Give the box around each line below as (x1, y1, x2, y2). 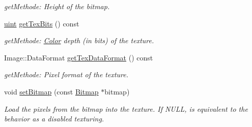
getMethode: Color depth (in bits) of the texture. (4, 35, 154, 46)
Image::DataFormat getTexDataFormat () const (4, 52, 153, 62)
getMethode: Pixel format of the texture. (4, 69, 129, 80)
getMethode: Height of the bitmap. (4, 1, 110, 11)
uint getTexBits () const (4, 18, 79, 28)
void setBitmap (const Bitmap (4, 86, 99, 97)
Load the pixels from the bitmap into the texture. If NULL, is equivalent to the (4, 103, 248, 114)
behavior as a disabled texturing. (4, 113, 104, 124)
